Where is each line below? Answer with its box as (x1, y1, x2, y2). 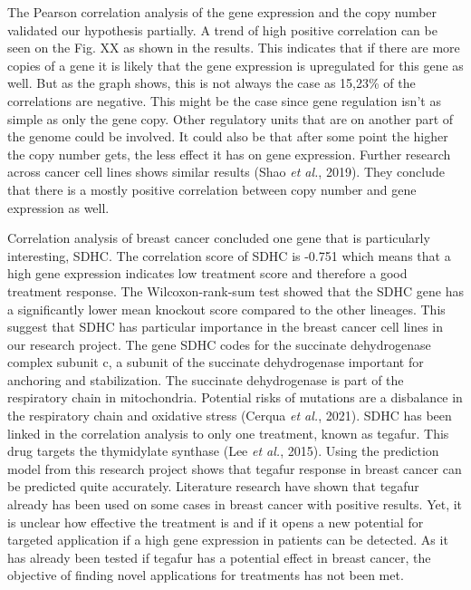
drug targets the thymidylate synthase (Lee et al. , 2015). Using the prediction (7, 441, 439, 460)
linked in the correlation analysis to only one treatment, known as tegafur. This (7, 423, 449, 442)
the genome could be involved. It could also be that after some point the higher (7, 127, 448, 146)
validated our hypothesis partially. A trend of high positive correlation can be (7, 20, 437, 39)
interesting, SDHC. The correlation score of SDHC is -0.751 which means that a (7, 246, 451, 265)
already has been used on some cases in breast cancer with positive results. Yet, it (7, 495, 463, 514)
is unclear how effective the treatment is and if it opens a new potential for (7, 512, 424, 531)
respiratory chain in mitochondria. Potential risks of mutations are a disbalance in (7, 388, 463, 407)
